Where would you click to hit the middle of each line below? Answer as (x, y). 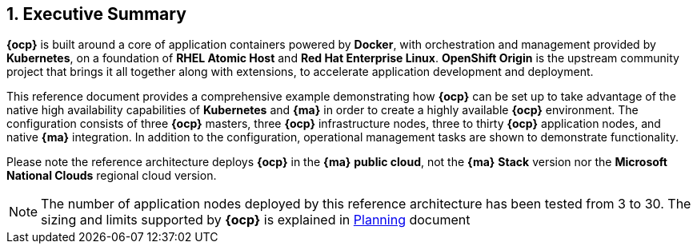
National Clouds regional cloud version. (112, 176)
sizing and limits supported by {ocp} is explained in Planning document (256, 220)
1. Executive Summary (96, 14)
